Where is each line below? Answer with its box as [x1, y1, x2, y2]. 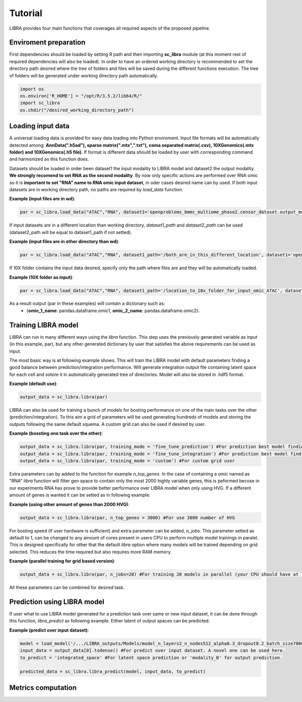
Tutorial [9, 8, 43, 19]
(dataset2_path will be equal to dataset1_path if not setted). [9, 229, 132, 235]
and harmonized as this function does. [9, 156, 89, 162]
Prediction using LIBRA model [9, 597, 105, 606]
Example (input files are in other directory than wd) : [9, 239, 120, 245]
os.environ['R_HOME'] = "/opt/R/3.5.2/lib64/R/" [20, 93, 142, 99]
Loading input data [9, 122, 70, 130]
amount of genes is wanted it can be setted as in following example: [9, 492, 150, 498]
